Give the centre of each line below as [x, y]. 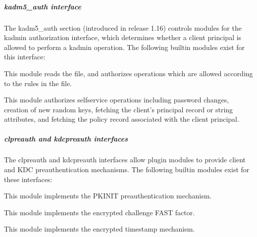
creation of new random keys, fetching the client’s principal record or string [119, 109]
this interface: [25, 57]
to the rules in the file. [38, 83]
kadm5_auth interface [43, 6]
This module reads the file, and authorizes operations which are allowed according [128, 73]
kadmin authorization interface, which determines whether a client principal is [123, 37]
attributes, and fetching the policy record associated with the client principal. [122, 119]
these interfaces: [28, 179]
